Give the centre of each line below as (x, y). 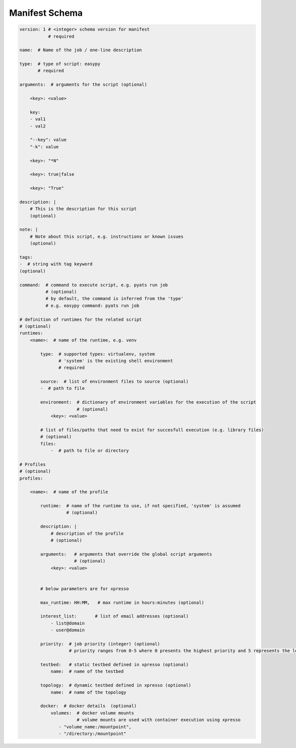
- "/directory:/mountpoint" (92, 733)
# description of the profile (87, 533)
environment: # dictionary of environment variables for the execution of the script (148, 402)
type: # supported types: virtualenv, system (97, 354)
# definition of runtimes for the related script (81, 319)
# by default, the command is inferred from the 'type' (114, 299)
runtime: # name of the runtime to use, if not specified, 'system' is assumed (141, 506)
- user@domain (68, 630)
